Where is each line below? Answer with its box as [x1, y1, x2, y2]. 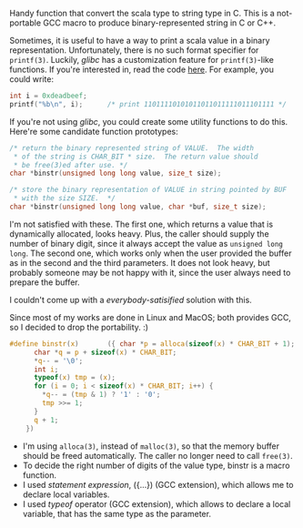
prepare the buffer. [9, 277, 80, 288]
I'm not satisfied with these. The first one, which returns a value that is [9, 218, 274, 229]
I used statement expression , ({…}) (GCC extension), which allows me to [22, 479, 294, 490]
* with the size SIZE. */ [13, 194, 116, 203]
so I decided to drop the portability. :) [9, 321, 148, 332]
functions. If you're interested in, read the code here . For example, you [9, 64, 275, 75]
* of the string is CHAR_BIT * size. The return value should [13, 152, 258, 161]
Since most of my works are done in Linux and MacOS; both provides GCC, [9, 311, 291, 322]
